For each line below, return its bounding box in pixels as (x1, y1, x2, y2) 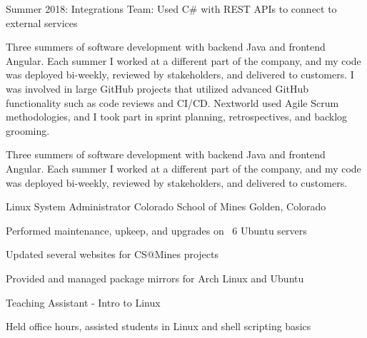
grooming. (6, 123, 50, 138)
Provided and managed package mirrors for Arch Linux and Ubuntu (6, 270, 304, 285)
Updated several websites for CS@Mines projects (6, 247, 218, 262)
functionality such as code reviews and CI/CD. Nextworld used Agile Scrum (6, 95, 339, 110)
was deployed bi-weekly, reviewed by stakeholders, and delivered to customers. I (6, 67, 354, 82)
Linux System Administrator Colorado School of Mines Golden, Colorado (6, 199, 326, 214)
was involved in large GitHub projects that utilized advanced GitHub (6, 81, 308, 96)
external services (6, 15, 78, 30)
